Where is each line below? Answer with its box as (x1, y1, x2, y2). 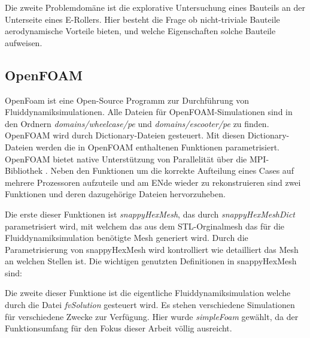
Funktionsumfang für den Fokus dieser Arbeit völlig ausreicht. (5, 322, 232, 334)
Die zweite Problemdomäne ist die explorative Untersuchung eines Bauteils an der (5, 1, 305, 13)
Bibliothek (5, 164, 43, 177)
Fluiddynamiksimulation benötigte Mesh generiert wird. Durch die (5, 231, 248, 244)
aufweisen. (5, 36, 42, 49)
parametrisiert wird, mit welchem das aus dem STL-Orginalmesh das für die (5, 219, 285, 232)
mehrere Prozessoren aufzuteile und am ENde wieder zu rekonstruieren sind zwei (5, 176, 301, 188)
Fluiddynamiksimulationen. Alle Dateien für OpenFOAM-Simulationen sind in (5, 105, 293, 118)
